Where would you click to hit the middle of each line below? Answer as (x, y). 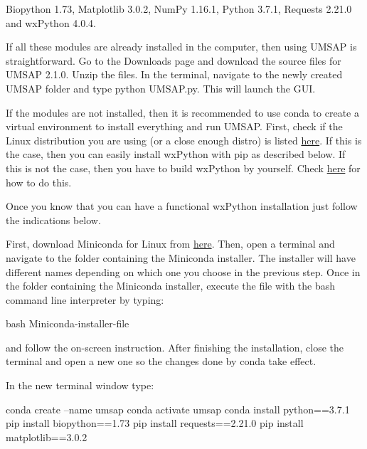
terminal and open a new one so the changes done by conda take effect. (161, 361)
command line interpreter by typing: (85, 299)
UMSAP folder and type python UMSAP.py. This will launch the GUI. (161, 88)
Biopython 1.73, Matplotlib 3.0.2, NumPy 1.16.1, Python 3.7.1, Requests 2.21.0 (179, 9)
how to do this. (39, 182)
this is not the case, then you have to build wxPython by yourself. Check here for (183, 168)
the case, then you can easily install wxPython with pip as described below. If (176, 154)
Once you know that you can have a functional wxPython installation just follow (182, 206)
